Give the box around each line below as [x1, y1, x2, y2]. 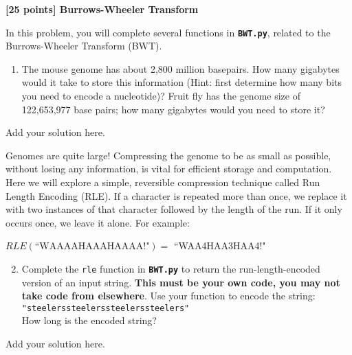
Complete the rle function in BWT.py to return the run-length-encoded [21, 261, 320, 275]
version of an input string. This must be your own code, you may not [21, 275, 340, 289]
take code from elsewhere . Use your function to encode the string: [21, 288, 316, 303]
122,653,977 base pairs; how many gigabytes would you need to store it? [21, 102, 325, 116]
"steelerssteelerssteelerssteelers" [21, 303, 190, 313]
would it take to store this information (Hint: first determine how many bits [21, 75, 342, 89]
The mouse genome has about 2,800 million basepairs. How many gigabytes [21, 61, 340, 76]
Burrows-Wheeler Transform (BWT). [5, 38, 162, 53]
